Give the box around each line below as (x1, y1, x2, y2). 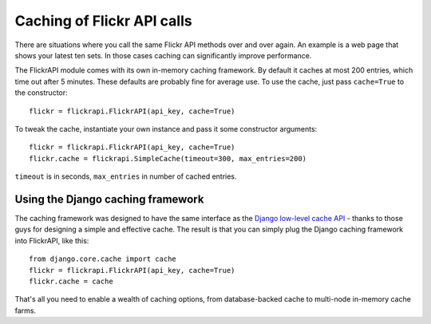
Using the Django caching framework (14, 192, 204, 206)
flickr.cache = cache (29, 276, 113, 286)
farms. (14, 306, 36, 315)
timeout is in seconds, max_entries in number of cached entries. (14, 172, 237, 181)
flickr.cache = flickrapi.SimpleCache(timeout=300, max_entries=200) (29, 154, 307, 163)
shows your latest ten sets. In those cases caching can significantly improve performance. (14, 50, 312, 60)
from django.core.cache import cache (29, 255, 177, 263)
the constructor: (14, 88, 68, 97)
